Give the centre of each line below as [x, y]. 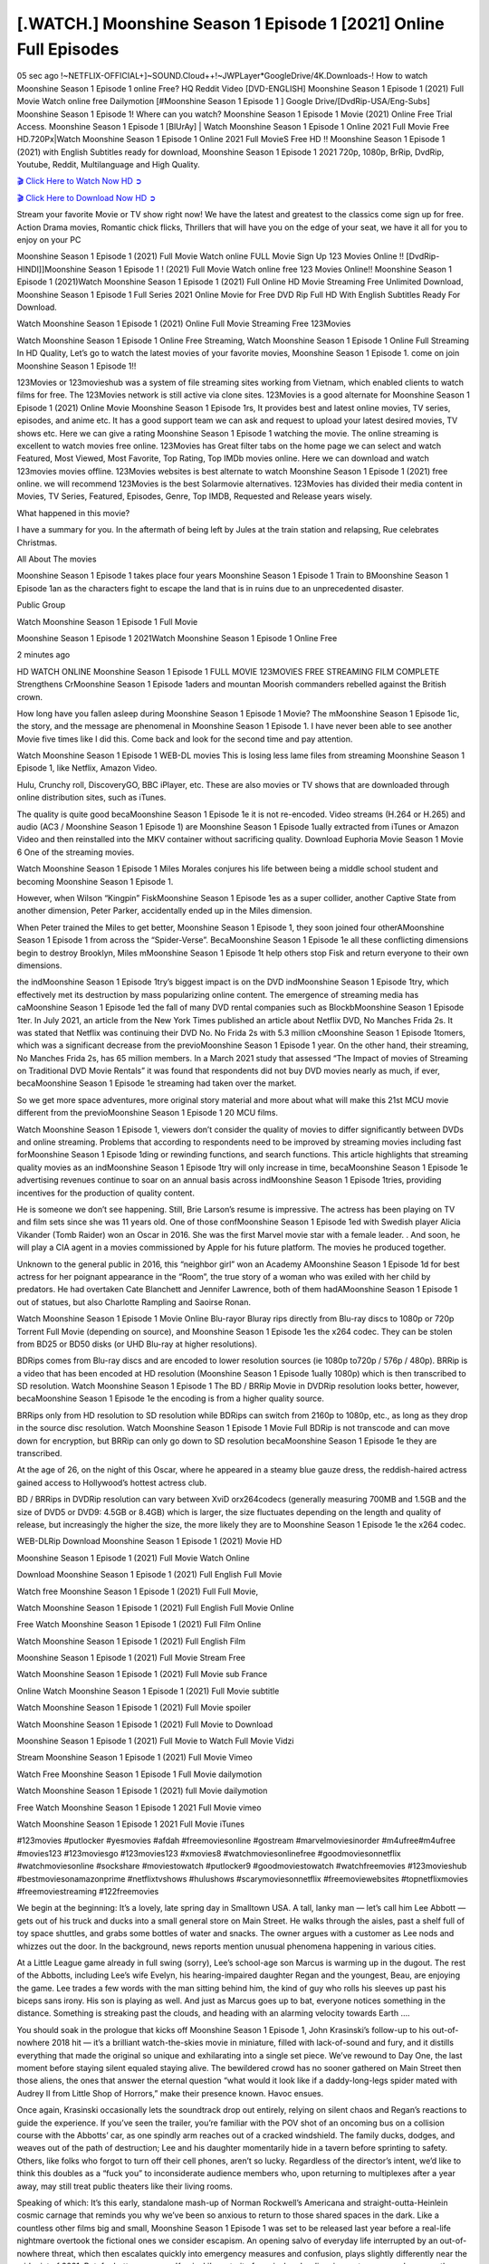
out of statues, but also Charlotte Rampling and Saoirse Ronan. [134, 1302]
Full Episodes [68, 49]
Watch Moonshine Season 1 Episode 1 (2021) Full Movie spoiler [134, 1708]
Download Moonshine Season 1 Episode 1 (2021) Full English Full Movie [149, 1575]
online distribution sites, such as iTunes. [91, 798]
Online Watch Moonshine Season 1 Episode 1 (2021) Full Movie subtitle [148, 1691]
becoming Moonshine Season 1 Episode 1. [95, 881]
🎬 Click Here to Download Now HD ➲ [86, 197]
